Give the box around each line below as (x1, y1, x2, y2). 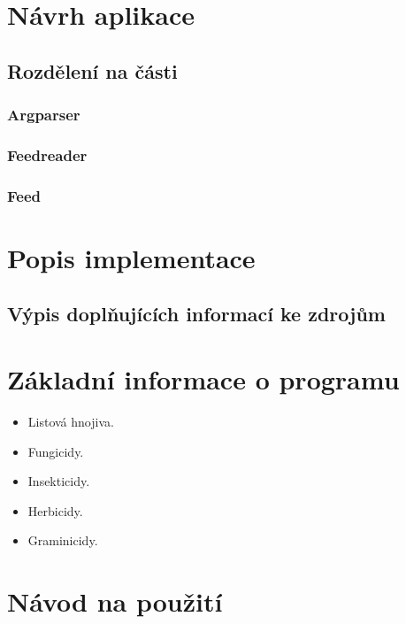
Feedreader (7, 143, 88, 166)
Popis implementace (7, 239, 256, 275)
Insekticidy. (27, 472, 90, 490)
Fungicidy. (27, 442, 84, 460)
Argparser (7, 104, 80, 126)
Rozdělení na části (7, 57, 178, 84)
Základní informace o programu (7, 361, 400, 397)
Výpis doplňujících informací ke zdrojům (7, 300, 386, 327)
